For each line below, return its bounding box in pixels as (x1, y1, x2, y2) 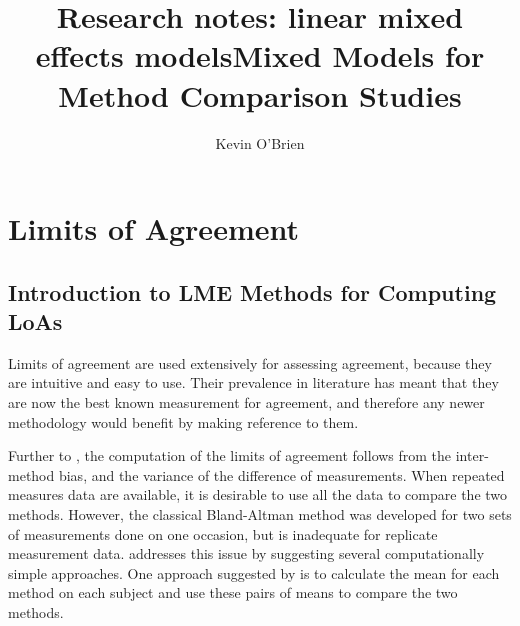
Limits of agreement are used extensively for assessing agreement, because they (8, 352, 492, 373)
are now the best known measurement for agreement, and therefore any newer (8, 392, 485, 413)
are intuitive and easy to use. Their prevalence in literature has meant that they (8, 372, 499, 393)
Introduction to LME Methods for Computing (8, 276, 497, 307)
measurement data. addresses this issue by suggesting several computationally (8, 543, 485, 564)
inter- (455, 445, 489, 466)
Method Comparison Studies (58, 74, 462, 115)
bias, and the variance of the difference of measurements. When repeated (58, 464, 505, 485)
